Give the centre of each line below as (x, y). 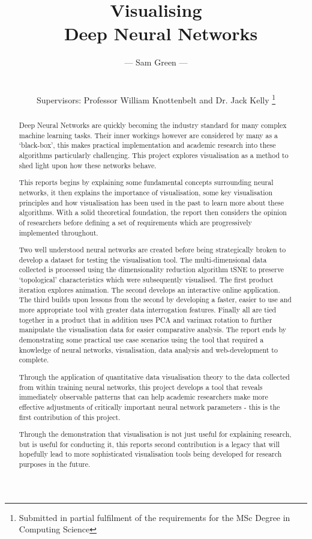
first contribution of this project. (70, 417)
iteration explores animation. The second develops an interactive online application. (149, 289)
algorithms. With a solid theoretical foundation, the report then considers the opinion (153, 212)
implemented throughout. (58, 232)
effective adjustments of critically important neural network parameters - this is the (149, 407)
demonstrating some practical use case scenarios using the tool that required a (141, 340)
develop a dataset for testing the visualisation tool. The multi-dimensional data (143, 259)
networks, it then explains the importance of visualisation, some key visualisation (146, 192)
